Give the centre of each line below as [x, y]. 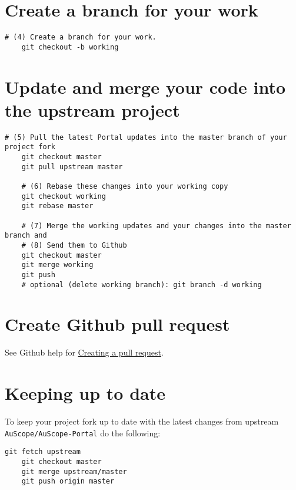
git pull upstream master [72, 167]
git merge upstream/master [74, 471]
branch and [26, 236]
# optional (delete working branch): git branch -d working [142, 285]
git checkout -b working [70, 47]
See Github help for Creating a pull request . [84, 352]
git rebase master [57, 206]
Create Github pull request [117, 324]
